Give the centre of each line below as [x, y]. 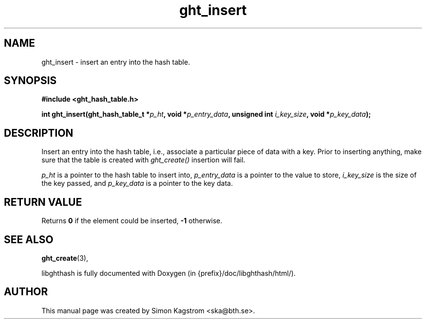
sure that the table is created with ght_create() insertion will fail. [143, 160]
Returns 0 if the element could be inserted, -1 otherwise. [132, 221]
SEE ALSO [29, 239]
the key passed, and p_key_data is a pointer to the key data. [137, 183]
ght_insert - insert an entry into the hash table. [116, 62]
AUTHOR [26, 292]
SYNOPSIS [30, 81]
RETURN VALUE [43, 202]
